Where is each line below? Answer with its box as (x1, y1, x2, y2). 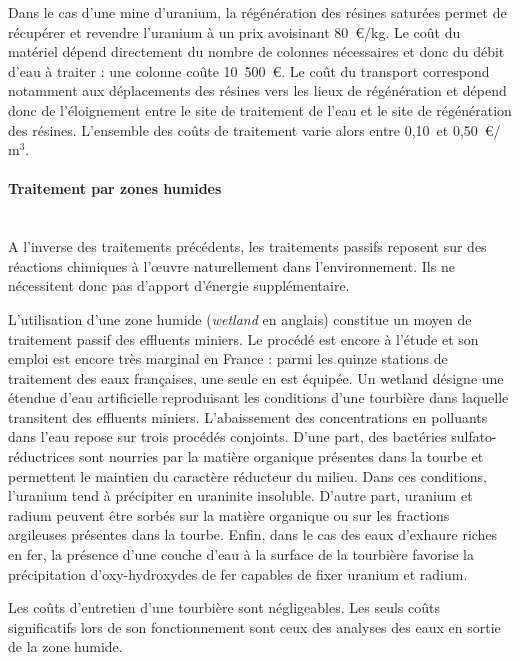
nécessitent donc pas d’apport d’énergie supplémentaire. (8, 275, 350, 296)
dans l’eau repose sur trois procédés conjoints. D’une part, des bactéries (8, 426, 447, 447)
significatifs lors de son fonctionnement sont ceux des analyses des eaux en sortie (8, 616, 501, 637)
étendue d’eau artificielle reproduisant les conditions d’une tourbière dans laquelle (8, 387, 509, 408)
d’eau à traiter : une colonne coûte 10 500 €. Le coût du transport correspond (8, 60, 490, 81)
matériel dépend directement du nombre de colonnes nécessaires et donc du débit (8, 41, 505, 62)
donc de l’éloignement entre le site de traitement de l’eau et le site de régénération (8, 99, 512, 120)
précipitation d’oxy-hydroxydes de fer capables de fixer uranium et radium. (8, 563, 468, 584)
